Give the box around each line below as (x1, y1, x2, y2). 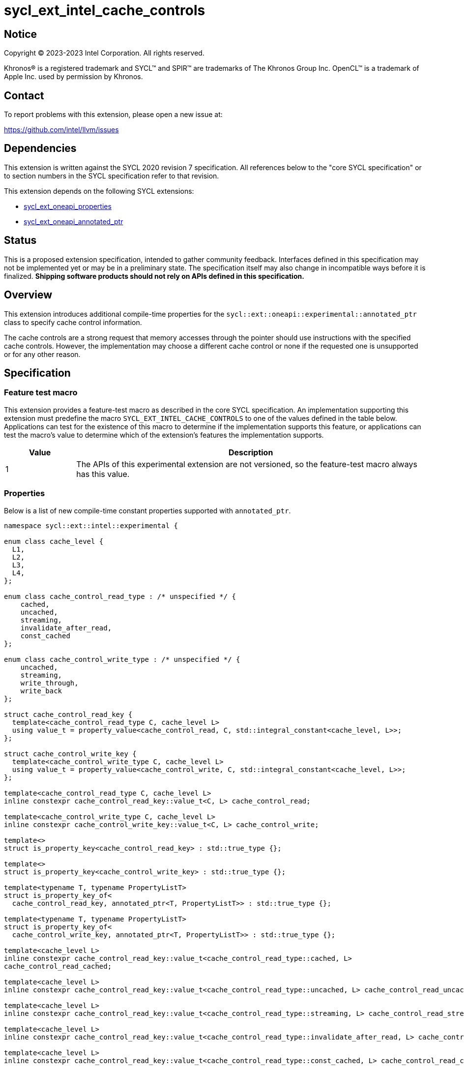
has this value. (76, 469, 130, 479)
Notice (4, 28, 37, 40)
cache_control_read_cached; (4, 962, 112, 970)
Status (4, 234, 37, 247)
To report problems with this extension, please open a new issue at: (4, 110, 223, 119)
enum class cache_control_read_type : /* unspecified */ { (4, 592, 236, 600)
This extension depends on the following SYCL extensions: (4, 186, 194, 195)
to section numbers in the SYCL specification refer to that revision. (4, 171, 219, 180)
